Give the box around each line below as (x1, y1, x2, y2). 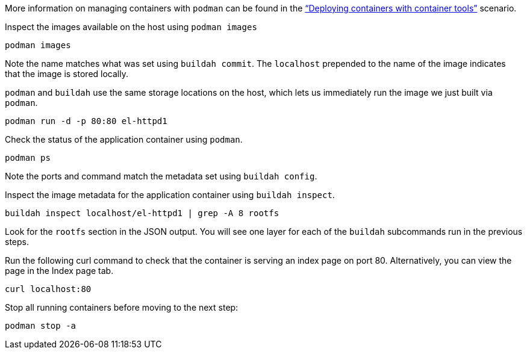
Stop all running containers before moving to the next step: (5, 302, 239, 312)
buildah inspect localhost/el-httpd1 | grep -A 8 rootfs (5, 208, 279, 218)
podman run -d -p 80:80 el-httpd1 (5, 116, 167, 126)
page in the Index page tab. (5, 265, 114, 276)
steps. (5, 237, 29, 247)
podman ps (5, 153, 51, 163)
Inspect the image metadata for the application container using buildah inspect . (5, 190, 335, 200)
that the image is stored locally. (5, 69, 128, 79)
